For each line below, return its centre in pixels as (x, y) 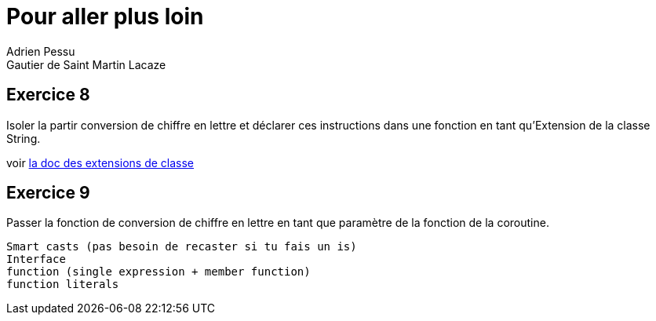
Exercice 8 (48, 95)
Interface (36, 259)
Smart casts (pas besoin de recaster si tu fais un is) (182, 247)
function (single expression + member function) (159, 272)
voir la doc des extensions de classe (100, 162)
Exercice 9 (48, 193)
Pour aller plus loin (105, 16)
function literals (63, 285)
